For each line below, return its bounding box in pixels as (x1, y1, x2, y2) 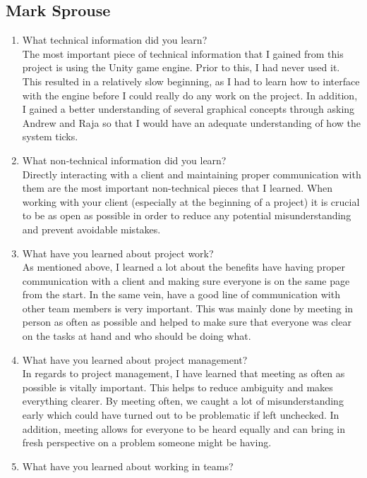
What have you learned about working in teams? (22, 458, 234, 473)
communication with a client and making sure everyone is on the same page (22, 273, 350, 288)
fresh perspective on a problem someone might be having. (22, 435, 272, 450)
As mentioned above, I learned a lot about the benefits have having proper (22, 259, 346, 274)
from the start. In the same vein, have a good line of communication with (22, 287, 340, 302)
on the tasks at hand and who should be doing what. (22, 329, 251, 343)
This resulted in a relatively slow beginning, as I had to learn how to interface (22, 73, 360, 88)
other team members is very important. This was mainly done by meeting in (22, 300, 354, 315)
